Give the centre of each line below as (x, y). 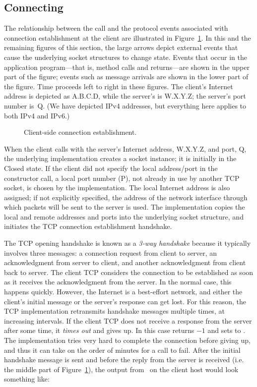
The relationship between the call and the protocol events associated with (116, 28)
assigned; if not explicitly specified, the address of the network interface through (126, 197)
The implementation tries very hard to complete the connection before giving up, (127, 340)
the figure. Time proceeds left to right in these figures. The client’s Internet (119, 86)
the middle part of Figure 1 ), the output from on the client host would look (121, 369)
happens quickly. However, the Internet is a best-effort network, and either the (123, 292)
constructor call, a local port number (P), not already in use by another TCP (122, 178)
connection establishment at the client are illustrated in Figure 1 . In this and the (128, 37)
